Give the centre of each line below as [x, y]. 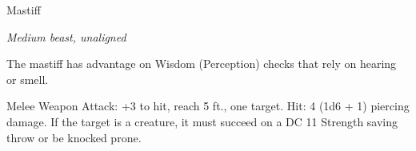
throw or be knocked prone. [74, 137]
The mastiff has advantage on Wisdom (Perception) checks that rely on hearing [202, 64]
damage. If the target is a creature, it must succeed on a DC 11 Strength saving [202, 121]
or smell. [28, 79]
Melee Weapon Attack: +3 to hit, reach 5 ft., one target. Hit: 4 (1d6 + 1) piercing [208, 106]
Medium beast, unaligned [66, 36]
